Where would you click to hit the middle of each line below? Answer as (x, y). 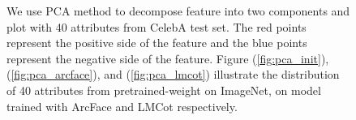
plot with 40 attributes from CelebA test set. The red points (157, 26)
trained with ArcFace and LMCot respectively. (122, 106)
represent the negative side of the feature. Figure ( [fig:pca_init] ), (168, 58)
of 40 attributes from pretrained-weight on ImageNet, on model (164, 90)
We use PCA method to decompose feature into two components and (178, 11)
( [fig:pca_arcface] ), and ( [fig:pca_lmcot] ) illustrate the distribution (173, 74)
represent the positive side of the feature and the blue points (157, 43)
